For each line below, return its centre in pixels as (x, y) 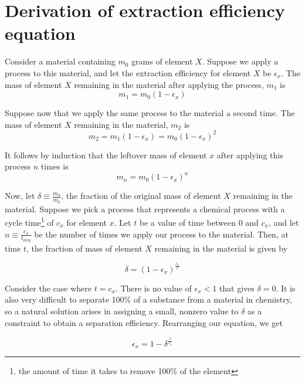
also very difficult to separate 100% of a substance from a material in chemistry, (148, 299)
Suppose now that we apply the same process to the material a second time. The (150, 113)
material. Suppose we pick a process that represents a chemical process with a (145, 208)
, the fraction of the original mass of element (141, 196)
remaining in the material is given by (221, 248)
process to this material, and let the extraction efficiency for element (128, 72)
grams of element (162, 61)
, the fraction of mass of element (84, 248)
